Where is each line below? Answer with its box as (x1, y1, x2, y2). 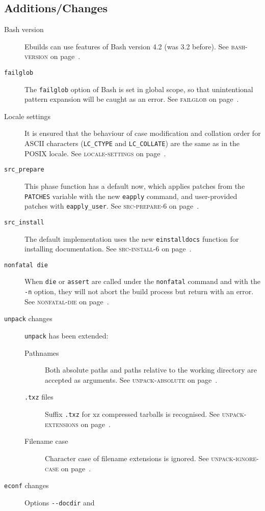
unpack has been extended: (24, 330, 109, 341)
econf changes (4, 480, 49, 491)
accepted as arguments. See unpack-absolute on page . (45, 374, 218, 385)
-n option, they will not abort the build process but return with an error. (24, 286, 254, 297)
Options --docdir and (24, 497, 95, 507)
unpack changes (4, 313, 52, 324)
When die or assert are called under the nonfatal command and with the (24, 276, 260, 287)
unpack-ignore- (211, 452, 259, 463)
